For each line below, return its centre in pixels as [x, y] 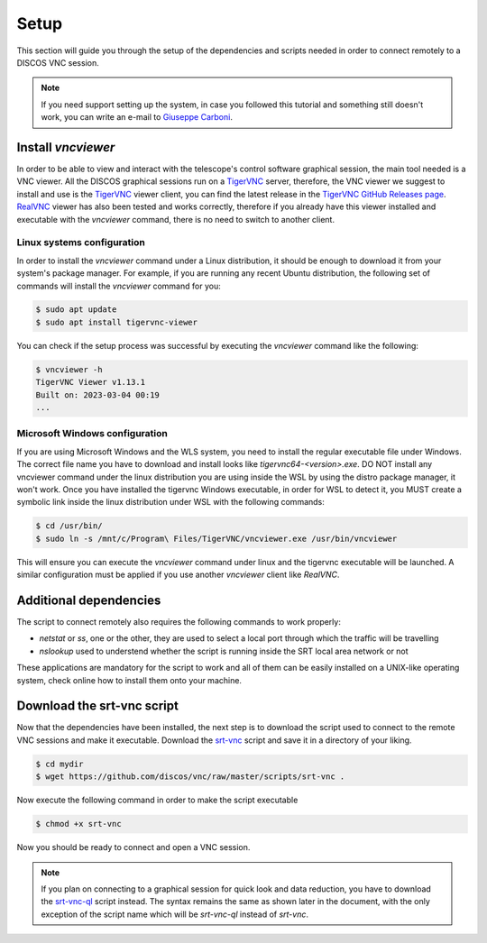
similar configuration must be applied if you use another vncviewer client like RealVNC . [178, 575]
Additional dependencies [89, 600]
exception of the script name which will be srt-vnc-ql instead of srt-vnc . [175, 914]
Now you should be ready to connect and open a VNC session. [133, 847]
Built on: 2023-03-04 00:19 [97, 395]
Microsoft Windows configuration [92, 434]
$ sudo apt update [76, 310]
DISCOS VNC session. [58, 62]
